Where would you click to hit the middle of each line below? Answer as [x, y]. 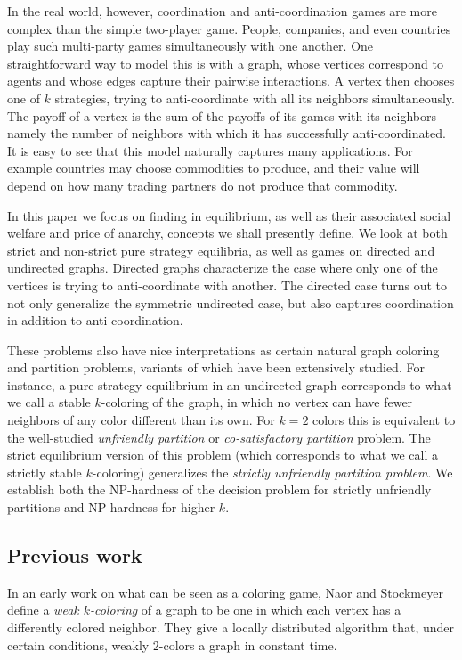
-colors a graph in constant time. [248, 644]
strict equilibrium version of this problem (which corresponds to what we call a [223, 455]
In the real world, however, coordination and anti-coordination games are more [222, 11]
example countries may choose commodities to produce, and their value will [214, 168]
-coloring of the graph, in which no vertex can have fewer [257, 402]
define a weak [43, 610]
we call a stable [49, 402]
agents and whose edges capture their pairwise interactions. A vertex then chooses [231, 81]
